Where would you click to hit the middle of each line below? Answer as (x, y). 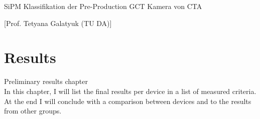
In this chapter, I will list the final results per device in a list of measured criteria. (130, 91)
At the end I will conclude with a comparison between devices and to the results (128, 101)
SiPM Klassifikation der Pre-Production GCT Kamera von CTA (103, 6)
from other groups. (33, 111)
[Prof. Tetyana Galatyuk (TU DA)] (58, 23)
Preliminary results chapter (46, 81)
